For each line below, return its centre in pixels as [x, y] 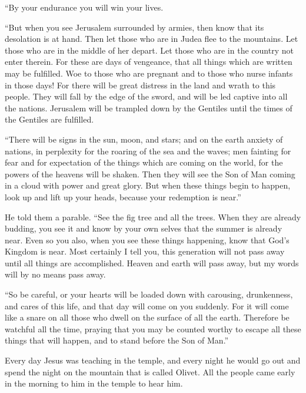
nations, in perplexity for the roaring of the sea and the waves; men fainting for [148, 151]
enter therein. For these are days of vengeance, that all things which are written [149, 62]
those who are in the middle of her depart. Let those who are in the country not [149, 50]
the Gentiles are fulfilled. [49, 119]
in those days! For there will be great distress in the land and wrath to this [140, 85]
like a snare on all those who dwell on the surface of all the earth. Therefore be [147, 317]
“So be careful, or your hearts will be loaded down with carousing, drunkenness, [149, 294]
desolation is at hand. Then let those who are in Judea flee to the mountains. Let [152, 39]
